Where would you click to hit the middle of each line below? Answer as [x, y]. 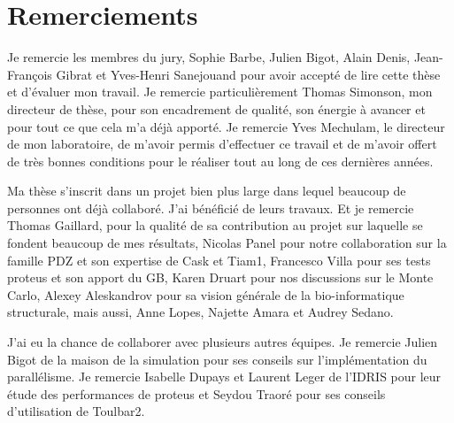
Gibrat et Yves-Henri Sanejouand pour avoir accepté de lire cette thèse [248, 74]
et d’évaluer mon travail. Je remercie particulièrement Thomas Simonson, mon [220, 92]
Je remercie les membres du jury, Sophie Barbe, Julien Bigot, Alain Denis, [209, 57]
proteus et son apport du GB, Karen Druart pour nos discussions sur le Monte [220, 277]
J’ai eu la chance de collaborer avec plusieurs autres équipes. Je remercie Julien [223, 342]
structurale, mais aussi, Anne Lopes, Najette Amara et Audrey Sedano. [200, 312]
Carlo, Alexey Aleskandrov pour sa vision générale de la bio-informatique [206, 294]
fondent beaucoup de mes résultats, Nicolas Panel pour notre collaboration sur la [227, 243]
